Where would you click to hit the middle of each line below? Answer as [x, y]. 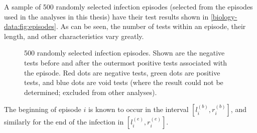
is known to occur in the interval [138, 109]
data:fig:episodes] [30, 26]
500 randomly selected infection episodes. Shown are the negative [124, 53]
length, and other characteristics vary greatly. [74, 36]
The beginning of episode [43, 109]
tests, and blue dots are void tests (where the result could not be [124, 82]
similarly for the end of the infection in [64, 122]
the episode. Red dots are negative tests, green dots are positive [122, 72]
